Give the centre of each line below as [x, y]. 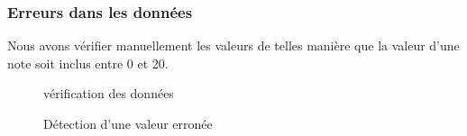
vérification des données [109, 93]
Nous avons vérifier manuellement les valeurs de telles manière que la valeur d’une [233, 45]
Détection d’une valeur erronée [128, 123]
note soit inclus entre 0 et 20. [88, 63]
